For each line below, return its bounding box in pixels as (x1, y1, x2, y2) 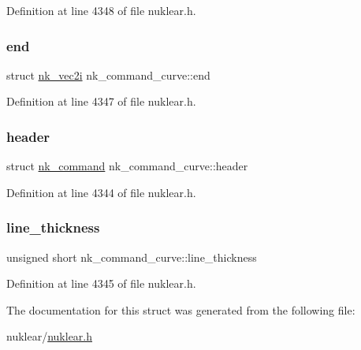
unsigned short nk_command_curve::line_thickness (6, 248, 257, 265)
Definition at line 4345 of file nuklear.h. (6, 275, 196, 292)
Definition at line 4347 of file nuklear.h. (6, 93, 196, 110)
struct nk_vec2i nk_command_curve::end (6, 66, 210, 83)
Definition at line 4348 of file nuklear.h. (6, 2, 196, 18)
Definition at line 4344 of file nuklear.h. (6, 184, 196, 200)
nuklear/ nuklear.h (6, 328, 93, 344)
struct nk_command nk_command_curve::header (6, 158, 248, 174)
